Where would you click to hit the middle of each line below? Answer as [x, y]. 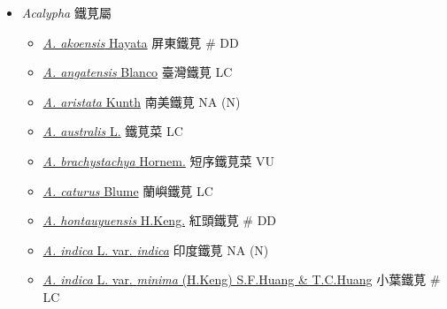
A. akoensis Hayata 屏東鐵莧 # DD [141, 42]
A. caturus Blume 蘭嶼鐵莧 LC [128, 190]
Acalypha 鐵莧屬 [66, 12]
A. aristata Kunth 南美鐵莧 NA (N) [142, 101]
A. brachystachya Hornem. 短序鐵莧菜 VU [159, 160]
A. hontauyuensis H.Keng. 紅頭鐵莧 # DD [160, 220]
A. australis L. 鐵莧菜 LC [113, 131]
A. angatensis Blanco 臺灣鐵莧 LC [138, 72]
